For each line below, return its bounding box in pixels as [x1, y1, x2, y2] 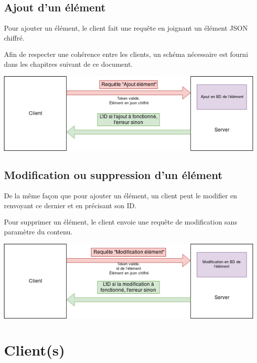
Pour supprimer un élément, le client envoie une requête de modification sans [4, 217, 237, 227]
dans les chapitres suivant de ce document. [4, 58, 133, 69]
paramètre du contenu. [4, 226, 73, 236]
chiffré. [4, 32, 25, 43]
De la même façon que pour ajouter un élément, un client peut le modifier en [4, 190, 237, 201]
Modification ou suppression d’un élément [4, 167, 223, 182]
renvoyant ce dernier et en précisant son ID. [4, 200, 137, 210]
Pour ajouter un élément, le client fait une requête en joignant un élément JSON [4, 23, 248, 33]
